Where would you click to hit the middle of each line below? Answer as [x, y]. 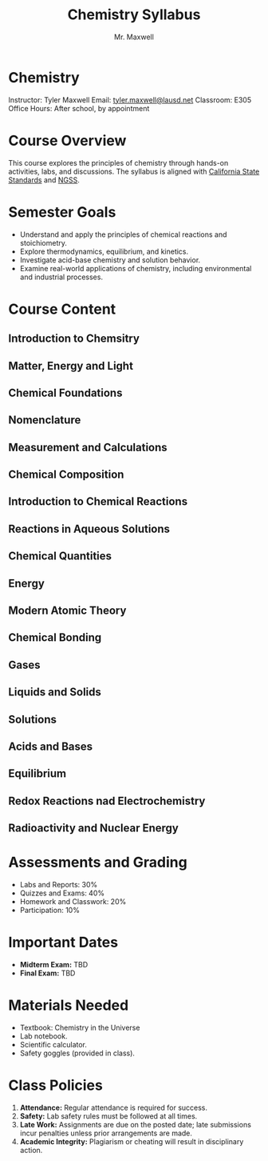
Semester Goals [62, 212]
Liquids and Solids [55, 693]
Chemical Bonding [55, 638]
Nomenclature [45, 420]
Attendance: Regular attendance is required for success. [114, 1107]
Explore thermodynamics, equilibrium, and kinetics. [104, 251]
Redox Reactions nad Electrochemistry [107, 801]
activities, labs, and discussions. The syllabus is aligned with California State [134, 171]
